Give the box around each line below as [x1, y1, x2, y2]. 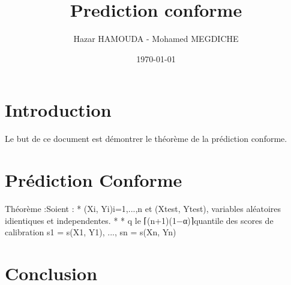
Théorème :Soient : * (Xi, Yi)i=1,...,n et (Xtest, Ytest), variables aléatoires [5, 202, 281, 214]
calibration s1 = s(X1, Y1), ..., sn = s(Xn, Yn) [5, 226, 176, 238]
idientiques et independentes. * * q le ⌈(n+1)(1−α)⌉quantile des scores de [5, 214, 274, 226]
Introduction [5, 98, 112, 122]
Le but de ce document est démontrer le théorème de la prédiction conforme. [5, 132, 287, 145]
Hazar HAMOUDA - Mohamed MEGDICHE [73, 32, 239, 45]
